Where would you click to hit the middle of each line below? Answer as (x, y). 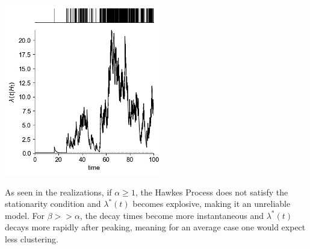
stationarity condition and (53, 204)
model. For (25, 215)
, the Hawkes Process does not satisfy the (212, 192)
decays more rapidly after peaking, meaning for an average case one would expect (155, 227)
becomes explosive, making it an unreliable (212, 204)
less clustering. (32, 238)
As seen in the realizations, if (58, 192)
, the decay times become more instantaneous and (172, 215)
